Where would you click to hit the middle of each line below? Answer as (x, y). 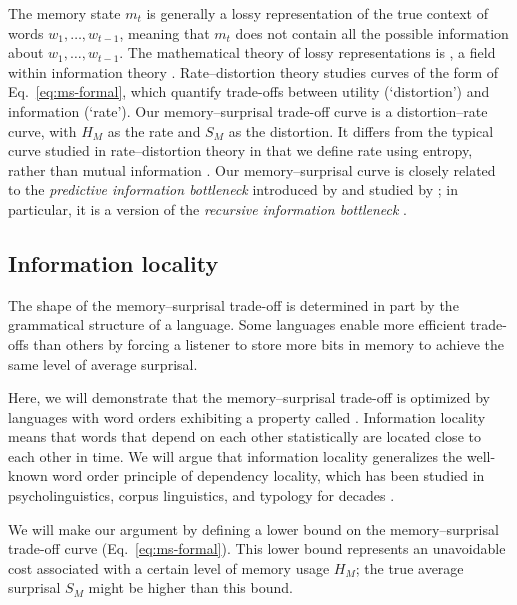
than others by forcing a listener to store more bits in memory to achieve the (269, 343)
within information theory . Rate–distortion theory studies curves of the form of (253, 71)
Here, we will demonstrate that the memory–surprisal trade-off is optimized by (249, 397)
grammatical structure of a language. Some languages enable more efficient (237, 324)
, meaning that (164, 32)
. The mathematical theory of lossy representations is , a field (307, 52)
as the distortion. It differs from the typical (361, 130)
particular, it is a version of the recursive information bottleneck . (207, 208)
